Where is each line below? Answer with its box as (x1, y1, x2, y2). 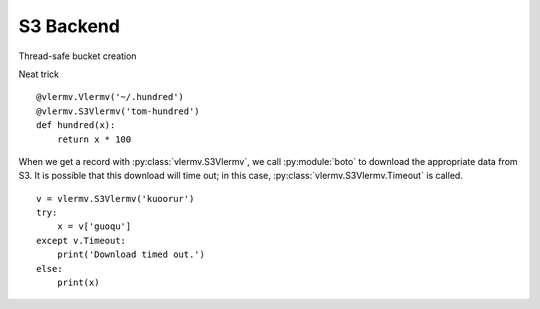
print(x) (56, 277, 100, 289)
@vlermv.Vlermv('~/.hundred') (36, 91, 185, 103)
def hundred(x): (36, 120, 116, 131)
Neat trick (18, 68, 60, 80)
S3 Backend (18, 15, 120, 37)
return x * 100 (56, 133, 132, 145)
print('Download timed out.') (56, 249, 205, 260)
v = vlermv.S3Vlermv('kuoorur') (36, 193, 195, 204)
